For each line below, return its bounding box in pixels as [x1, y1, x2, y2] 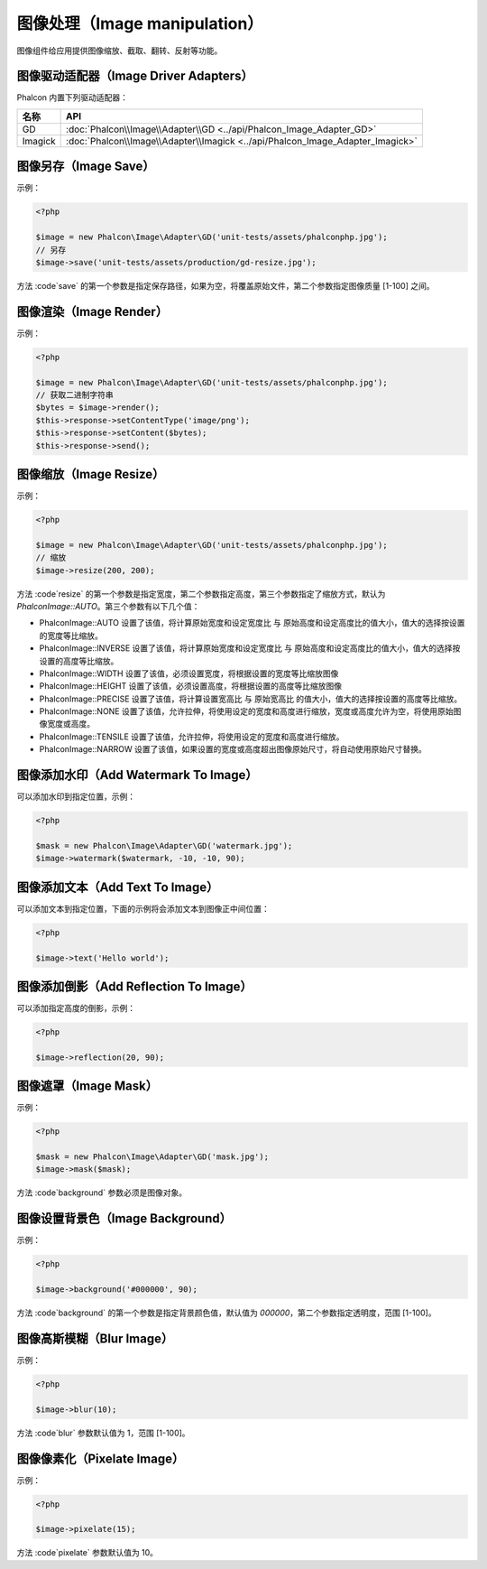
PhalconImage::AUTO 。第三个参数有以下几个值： [16, 600, 200, 611]
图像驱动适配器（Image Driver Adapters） [16, 69, 253, 84]
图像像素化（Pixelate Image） [16, 1451, 185, 1466]
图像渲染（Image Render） [16, 303, 169, 320]
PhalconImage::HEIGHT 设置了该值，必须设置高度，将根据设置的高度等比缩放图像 [39, 681, 343, 692]
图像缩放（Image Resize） [16, 466, 165, 482]
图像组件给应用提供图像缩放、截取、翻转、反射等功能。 [16, 45, 223, 56]
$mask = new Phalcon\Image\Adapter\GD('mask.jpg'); [35, 1152, 270, 1162]
